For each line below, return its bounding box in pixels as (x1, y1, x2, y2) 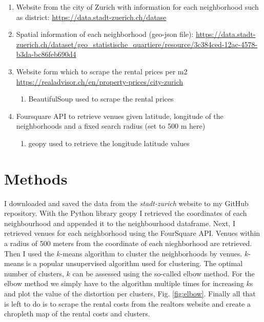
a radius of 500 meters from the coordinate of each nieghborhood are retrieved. (4, 238, 252, 249)
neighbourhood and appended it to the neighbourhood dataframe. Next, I (4, 217, 235, 228)
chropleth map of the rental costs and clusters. (4, 308, 150, 319)
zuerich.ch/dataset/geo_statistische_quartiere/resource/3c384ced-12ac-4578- (16, 38, 258, 49)
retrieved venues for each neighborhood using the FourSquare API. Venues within (4, 228, 260, 238)
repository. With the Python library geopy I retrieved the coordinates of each (4, 208, 247, 218)
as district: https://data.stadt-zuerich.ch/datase (16, 11, 167, 22)
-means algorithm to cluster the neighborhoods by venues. (60, 248, 242, 258)
